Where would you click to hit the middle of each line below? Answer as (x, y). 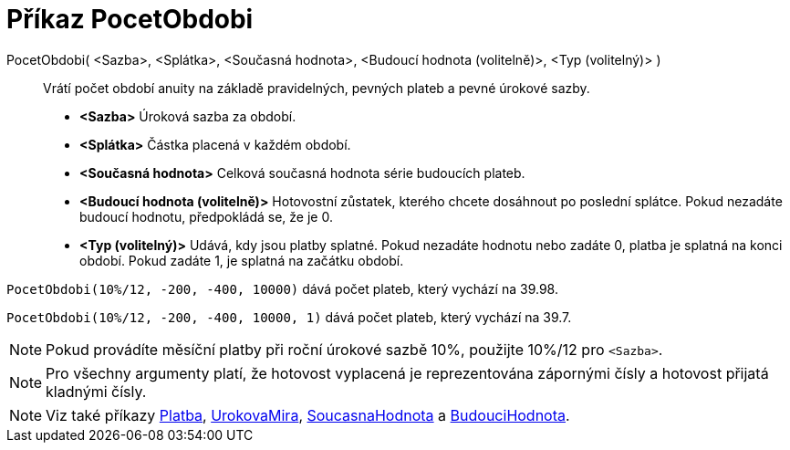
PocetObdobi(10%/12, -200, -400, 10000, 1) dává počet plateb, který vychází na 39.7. (289, 317)
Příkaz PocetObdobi (130, 19)
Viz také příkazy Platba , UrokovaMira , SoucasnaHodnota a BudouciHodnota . (308, 415)
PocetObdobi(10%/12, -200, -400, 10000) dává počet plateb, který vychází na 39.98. (282, 288)
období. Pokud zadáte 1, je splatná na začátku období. (242, 260)
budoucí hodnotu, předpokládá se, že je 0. (206, 216)
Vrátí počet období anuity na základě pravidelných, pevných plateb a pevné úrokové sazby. (317, 88)
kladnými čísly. (96, 391)
